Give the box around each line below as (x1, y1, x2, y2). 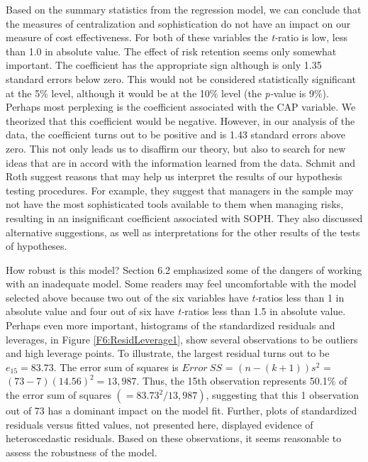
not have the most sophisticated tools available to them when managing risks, (6, 197, 344, 211)
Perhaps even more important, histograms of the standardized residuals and (6, 318, 335, 333)
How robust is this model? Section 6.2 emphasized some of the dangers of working (6, 262, 362, 277)
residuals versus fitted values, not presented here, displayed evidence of (6, 417, 313, 431)
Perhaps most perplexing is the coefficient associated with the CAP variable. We (6, 99, 356, 114)
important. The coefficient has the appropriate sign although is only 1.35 (6, 57, 322, 72)
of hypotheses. (6, 238, 67, 253)
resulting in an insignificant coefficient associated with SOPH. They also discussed (6, 210, 363, 225)
